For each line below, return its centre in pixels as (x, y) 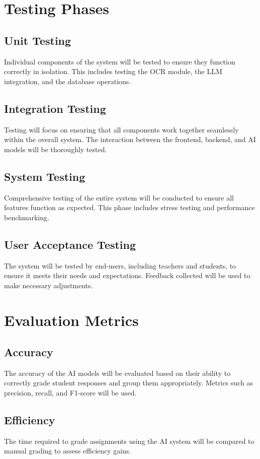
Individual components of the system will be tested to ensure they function (120, 61)
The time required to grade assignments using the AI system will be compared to (129, 441)
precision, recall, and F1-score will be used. (70, 393)
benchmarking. (27, 217)
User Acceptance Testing (70, 244)
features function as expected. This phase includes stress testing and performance (129, 207)
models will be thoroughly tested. (56, 149)
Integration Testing (55, 108)
